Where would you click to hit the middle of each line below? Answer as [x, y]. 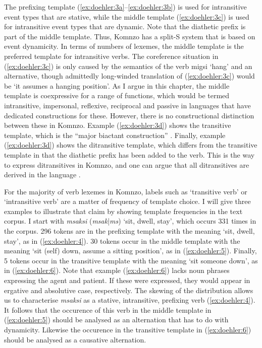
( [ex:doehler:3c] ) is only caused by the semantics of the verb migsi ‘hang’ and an [128, 66]
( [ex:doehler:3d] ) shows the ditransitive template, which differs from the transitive [131, 145]
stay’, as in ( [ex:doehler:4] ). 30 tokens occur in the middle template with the [122, 240]
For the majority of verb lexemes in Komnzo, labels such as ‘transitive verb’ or [126, 191]
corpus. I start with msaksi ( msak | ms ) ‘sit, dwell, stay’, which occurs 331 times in [130, 221]
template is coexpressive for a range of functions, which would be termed [117, 95]
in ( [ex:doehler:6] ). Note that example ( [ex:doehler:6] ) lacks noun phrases [117, 270]
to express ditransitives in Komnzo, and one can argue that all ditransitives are [127, 164]
